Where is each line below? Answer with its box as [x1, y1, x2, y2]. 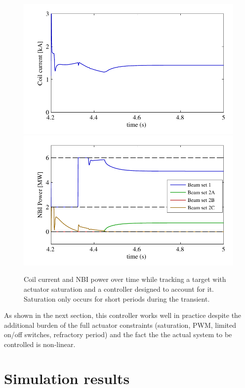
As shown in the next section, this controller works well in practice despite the [4, 310, 242, 320]
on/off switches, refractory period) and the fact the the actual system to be [4, 329, 232, 340]
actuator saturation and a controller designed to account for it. [24, 284, 214, 294]
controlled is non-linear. [4, 339, 76, 349]
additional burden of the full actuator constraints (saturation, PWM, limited [4, 319, 237, 330]
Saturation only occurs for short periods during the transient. [24, 293, 210, 304]
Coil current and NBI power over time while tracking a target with [24, 274, 226, 284]
